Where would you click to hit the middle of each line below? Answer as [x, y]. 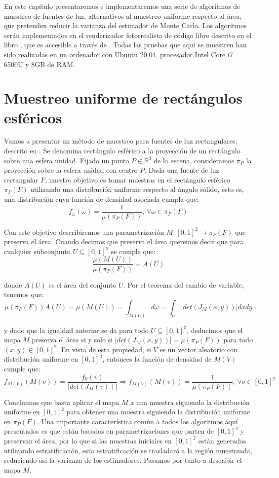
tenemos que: [24, 294]
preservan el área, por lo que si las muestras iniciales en [88, 440]
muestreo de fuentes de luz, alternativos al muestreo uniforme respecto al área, [123, 16]
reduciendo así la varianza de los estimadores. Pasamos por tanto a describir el [123, 460]
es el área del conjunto [82, 284]
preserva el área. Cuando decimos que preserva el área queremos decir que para [124, 241]
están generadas [222, 440]
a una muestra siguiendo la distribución [190, 402]
